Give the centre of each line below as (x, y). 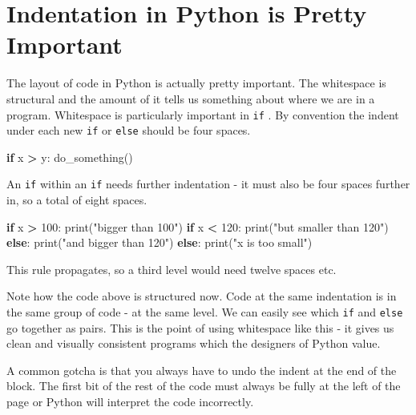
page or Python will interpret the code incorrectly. (130, 402)
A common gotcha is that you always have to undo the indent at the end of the (202, 370)
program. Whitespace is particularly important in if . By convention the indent (203, 114)
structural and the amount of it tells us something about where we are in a (191, 98)
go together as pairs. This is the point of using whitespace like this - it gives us (200, 327)
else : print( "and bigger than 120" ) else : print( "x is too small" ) (160, 242)
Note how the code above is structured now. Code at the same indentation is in (202, 296)
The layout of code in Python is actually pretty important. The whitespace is (196, 83)
